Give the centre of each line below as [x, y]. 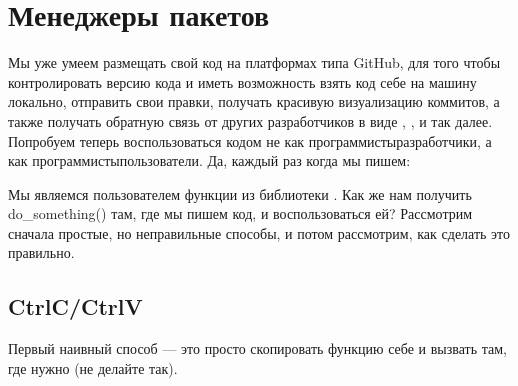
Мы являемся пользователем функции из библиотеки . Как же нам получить [240, 193]
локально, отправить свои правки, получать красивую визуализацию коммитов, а [254, 101]
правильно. [41, 252]
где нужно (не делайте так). [93, 367]
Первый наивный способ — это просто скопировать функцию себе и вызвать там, [257, 348]
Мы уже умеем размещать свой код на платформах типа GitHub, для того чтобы [254, 62]
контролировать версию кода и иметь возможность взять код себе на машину [242, 81]
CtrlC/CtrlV [75, 306]
